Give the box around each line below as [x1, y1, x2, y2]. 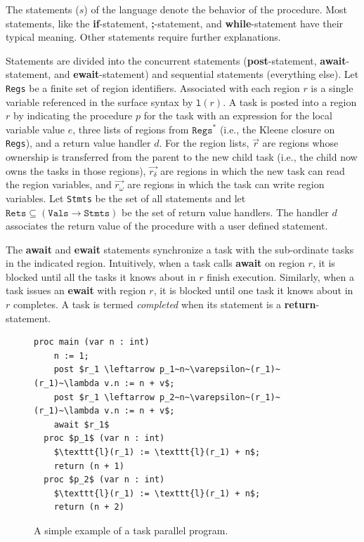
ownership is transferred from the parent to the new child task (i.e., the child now [6, 150, 358, 164]
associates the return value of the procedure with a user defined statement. [6, 218, 328, 233]
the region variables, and [6, 177, 112, 192]
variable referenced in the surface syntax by [6, 94, 193, 109]
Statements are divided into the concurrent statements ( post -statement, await [6, 53, 346, 67]
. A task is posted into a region [223, 94, 357, 109]
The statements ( [6, 2, 79, 16]
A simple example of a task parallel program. [34, 522, 228, 537]
